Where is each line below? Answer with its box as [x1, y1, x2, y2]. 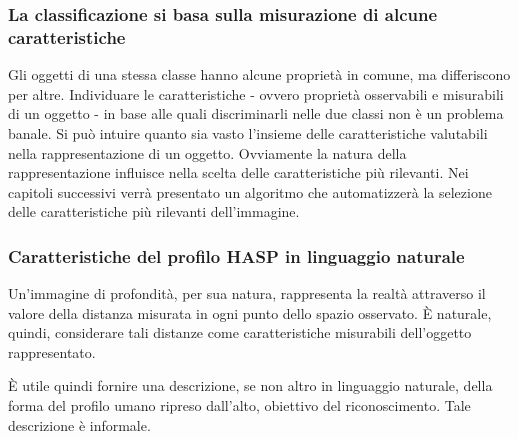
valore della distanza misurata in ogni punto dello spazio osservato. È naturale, [8, 302, 492, 323]
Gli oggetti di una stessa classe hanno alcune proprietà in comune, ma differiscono [8, 64, 511, 85]
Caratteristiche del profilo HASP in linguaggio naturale [8, 243, 465, 268]
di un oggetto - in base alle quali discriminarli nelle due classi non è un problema [8, 103, 504, 124]
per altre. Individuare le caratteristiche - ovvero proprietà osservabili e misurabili [8, 83, 504, 104]
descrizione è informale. [8, 414, 151, 435]
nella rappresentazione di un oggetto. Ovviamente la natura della [8, 142, 407, 163]
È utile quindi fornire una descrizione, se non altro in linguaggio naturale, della [8, 375, 493, 396]
